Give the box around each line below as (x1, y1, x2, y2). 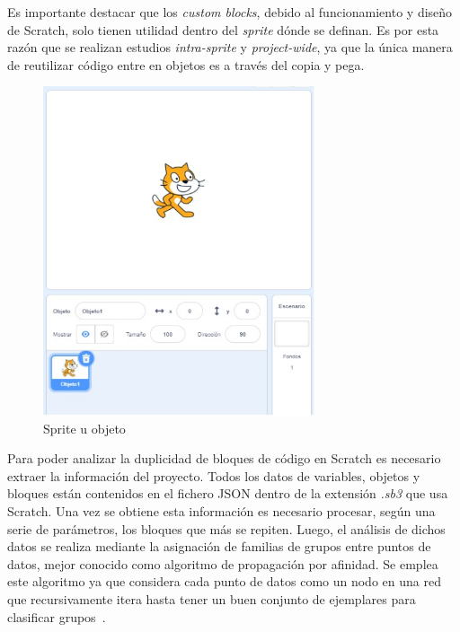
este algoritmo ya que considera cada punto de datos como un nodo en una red (7, 572, 441, 591)
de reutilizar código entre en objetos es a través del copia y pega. (7, 55, 365, 74)
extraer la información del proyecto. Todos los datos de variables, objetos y (7, 466, 420, 485)
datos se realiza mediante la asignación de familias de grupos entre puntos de (7, 537, 431, 556)
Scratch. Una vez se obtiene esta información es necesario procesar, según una (7, 502, 436, 521)
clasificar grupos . (7, 607, 106, 626)
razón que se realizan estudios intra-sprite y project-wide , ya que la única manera (7, 38, 453, 57)
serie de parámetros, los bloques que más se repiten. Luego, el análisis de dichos (7, 519, 446, 538)
